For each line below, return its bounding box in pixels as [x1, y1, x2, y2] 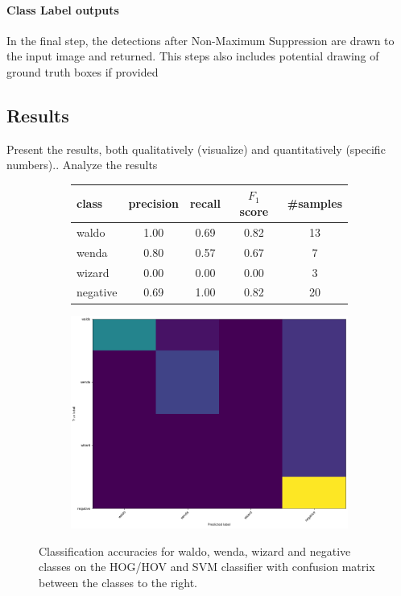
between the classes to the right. [39, 574, 198, 591]
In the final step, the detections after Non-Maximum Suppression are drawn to [6, 31, 395, 48]
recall [189, 195, 221, 212]
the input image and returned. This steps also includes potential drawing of [6, 48, 379, 64]
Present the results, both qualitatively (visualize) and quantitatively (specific [6, 140, 386, 157]
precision [128, 195, 179, 212]
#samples [287, 195, 342, 212]
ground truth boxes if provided [6, 63, 159, 80]
